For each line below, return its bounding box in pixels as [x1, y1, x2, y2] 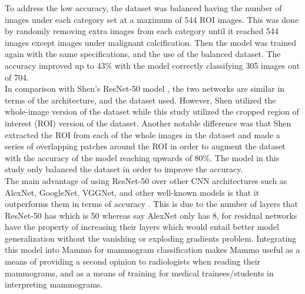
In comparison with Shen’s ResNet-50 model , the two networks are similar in [5, 82, 285, 95]
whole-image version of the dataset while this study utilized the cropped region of [5, 105, 299, 118]
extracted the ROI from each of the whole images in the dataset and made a [5, 128, 280, 141]
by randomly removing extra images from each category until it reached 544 [5, 25, 279, 37]
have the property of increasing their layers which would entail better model [5, 220, 279, 233]
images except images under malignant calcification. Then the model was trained [5, 36, 296, 48]
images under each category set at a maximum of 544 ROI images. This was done [5, 13, 299, 25]
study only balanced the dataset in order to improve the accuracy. [5, 163, 243, 175]
